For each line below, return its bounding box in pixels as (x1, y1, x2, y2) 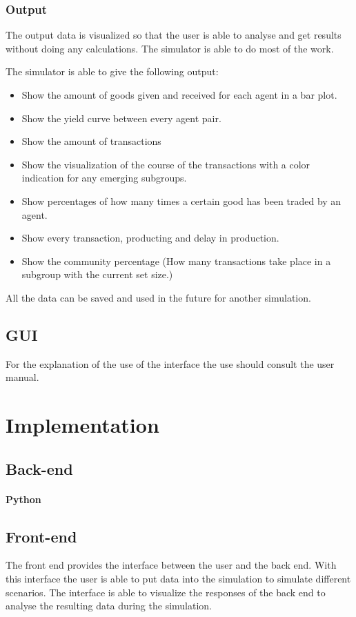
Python (6, 491, 41, 506)
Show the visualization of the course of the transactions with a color (21, 157, 310, 171)
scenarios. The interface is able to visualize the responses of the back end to (6, 585, 326, 599)
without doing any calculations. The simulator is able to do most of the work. (6, 41, 334, 55)
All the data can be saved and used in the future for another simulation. (6, 290, 311, 304)
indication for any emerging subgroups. (21, 170, 187, 185)
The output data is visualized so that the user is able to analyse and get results (6, 28, 342, 42)
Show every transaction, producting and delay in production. (21, 231, 279, 245)
